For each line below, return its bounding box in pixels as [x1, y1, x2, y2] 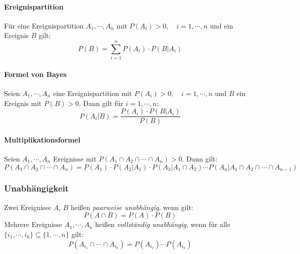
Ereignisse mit [53, 153, 97, 163]
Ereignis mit [4, 97, 42, 108]
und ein [210, 20, 233, 30]
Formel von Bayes [4, 68, 67, 79]
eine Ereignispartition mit [53, 87, 132, 98]
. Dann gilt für [79, 97, 124, 108]
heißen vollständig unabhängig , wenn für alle [95, 219, 230, 229]
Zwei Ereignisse [4, 201, 52, 212]
